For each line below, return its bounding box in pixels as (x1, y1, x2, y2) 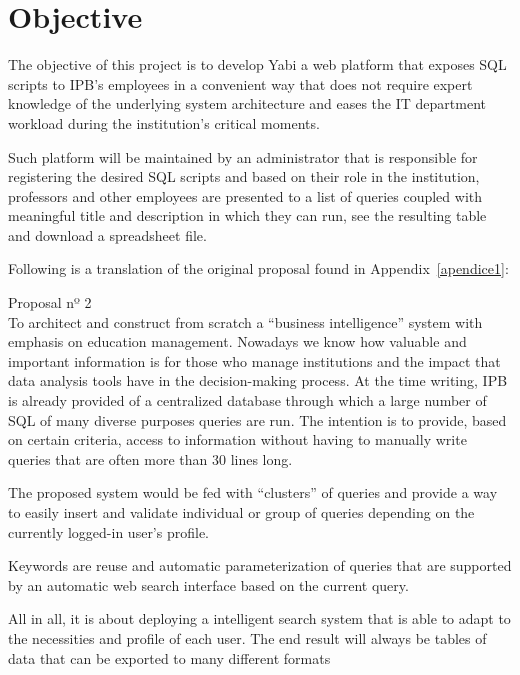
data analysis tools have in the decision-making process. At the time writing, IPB (8, 370, 508, 391)
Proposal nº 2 (8, 292, 92, 313)
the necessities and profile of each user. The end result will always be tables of (8, 627, 487, 648)
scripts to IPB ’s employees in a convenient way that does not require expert (8, 73, 473, 94)
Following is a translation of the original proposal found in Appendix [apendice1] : (8, 258, 509, 279)
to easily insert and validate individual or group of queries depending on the (8, 502, 475, 522)
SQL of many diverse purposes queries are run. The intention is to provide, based (8, 409, 507, 430)
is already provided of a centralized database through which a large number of (8, 390, 487, 411)
